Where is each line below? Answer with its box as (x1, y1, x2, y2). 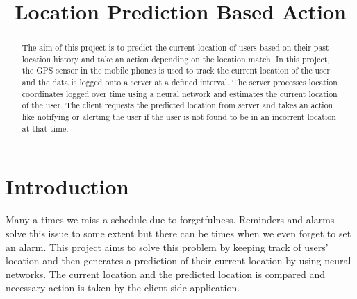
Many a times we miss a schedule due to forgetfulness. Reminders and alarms (6, 212, 335, 227)
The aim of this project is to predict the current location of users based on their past (22, 42, 329, 53)
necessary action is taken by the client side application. (6, 280, 240, 295)
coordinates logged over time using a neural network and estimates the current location (22, 87, 338, 99)
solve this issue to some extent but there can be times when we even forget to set (6, 225, 351, 240)
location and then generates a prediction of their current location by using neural (6, 253, 351, 268)
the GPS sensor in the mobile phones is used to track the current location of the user (22, 65, 330, 76)
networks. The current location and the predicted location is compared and (6, 266, 326, 281)
